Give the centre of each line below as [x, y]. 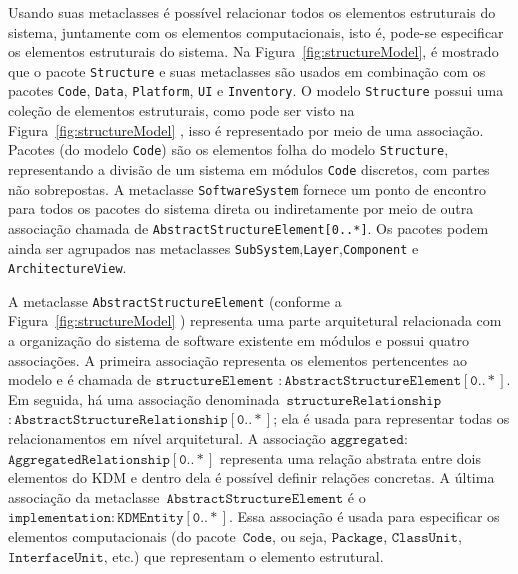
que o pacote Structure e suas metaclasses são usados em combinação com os [247, 70]
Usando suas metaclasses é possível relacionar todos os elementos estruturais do [252, 12]
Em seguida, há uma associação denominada [144, 398]
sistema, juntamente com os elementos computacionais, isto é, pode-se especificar [256, 31]
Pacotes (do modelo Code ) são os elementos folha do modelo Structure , [228, 149]
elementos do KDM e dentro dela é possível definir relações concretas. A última [251, 477]
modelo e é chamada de [80, 379]
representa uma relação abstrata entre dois [351, 457]
